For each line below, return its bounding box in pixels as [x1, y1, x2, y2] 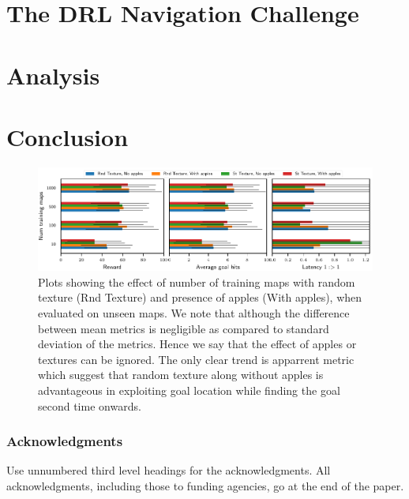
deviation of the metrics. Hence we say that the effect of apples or [38, 336, 357, 352]
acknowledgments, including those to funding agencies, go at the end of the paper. [6, 477, 404, 493]
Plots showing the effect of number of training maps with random [38, 273, 355, 290]
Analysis [6, 58, 100, 91]
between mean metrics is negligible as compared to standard [38, 320, 329, 336]
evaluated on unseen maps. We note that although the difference [38, 304, 350, 321]
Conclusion [6, 120, 129, 152]
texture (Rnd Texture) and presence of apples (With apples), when [38, 289, 362, 306]
